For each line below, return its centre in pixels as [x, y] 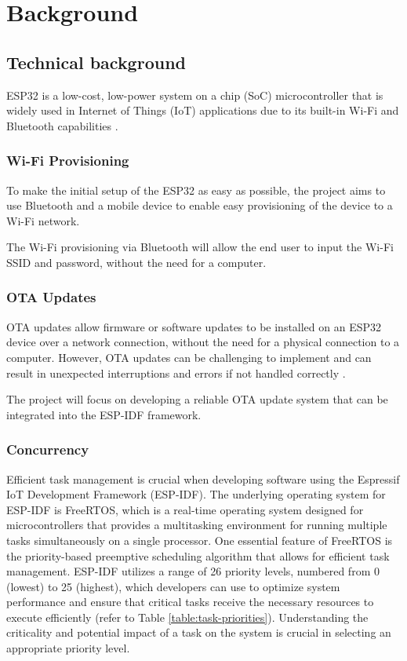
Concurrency [48, 449]
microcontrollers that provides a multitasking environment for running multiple [197, 525]
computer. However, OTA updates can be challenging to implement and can [189, 357]
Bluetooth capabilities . [62, 125]
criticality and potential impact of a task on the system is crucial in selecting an [199, 632]
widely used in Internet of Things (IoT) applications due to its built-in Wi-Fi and [203, 110]
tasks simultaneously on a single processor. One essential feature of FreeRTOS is [200, 540]
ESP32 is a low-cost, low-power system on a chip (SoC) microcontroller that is [195, 95]
